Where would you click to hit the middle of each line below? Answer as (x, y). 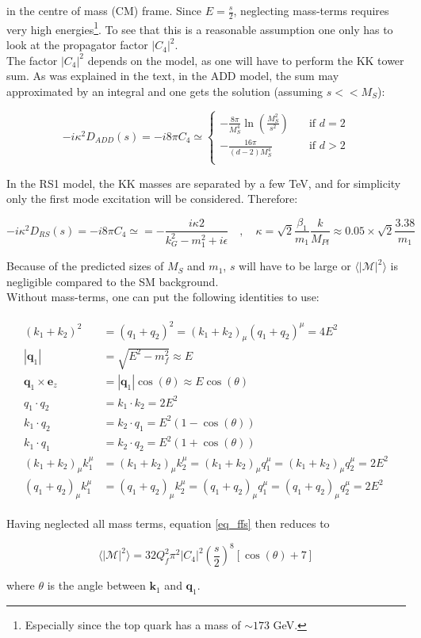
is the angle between (96, 585)
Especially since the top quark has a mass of (133, 625)
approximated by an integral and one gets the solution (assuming (165, 91)
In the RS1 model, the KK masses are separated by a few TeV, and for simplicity (204, 183)
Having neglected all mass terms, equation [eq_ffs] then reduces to (168, 523)
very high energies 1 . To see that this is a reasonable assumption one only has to (200, 28)
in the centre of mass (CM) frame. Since (104, 10)
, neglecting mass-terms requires (311, 10)
